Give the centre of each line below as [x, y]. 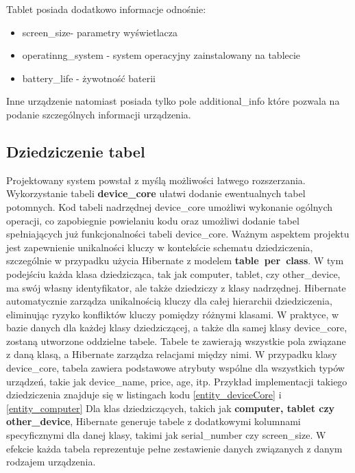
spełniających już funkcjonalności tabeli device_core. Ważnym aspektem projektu [178, 234]
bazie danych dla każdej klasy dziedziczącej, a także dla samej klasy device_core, [177, 328]
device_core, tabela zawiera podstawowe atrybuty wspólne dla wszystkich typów [175, 368]
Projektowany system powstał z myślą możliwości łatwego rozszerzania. [156, 180]
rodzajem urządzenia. [51, 462]
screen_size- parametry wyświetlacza [100, 32]
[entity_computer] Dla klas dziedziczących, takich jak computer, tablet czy [171, 408]
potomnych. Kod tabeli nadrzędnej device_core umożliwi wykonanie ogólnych [170, 206]
